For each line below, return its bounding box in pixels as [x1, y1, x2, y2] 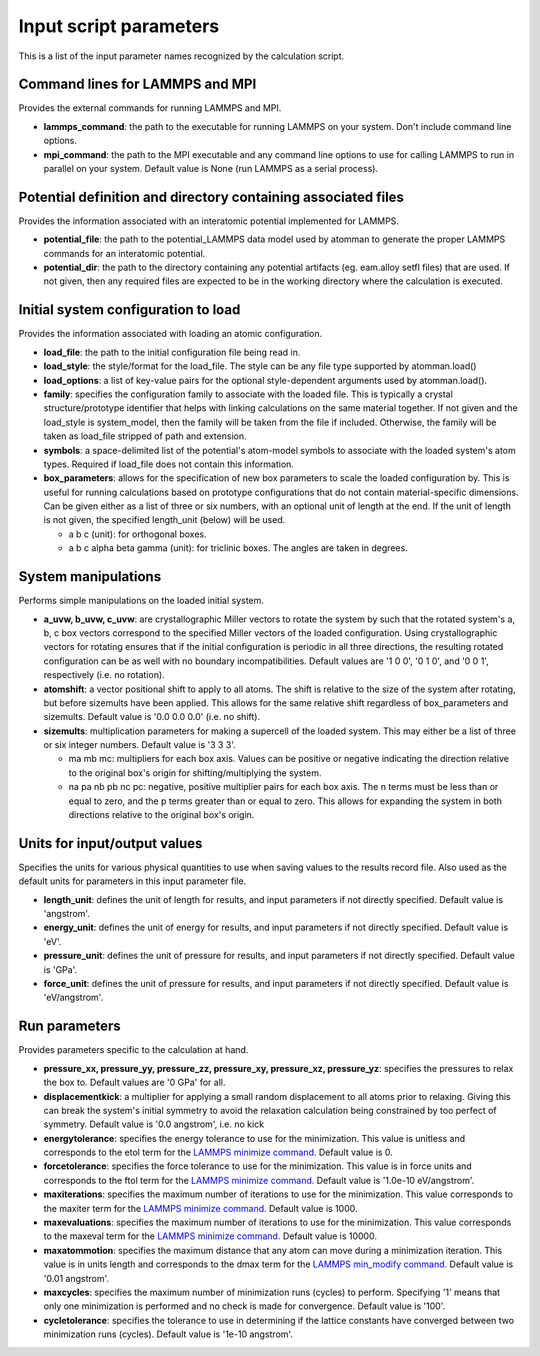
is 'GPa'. [43, 963, 78, 975]
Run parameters [18, 1018, 121, 1035]
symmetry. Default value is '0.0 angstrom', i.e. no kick [43, 1118, 265, 1130]
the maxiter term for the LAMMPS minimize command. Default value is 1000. [43, 1202, 358, 1214]
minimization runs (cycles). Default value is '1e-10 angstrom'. [43, 1328, 294, 1340]
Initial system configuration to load [18, 301, 241, 319]
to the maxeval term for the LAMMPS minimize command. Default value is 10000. [43, 1230, 377, 1242]
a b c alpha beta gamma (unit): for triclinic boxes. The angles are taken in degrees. [68, 542, 409, 554]
